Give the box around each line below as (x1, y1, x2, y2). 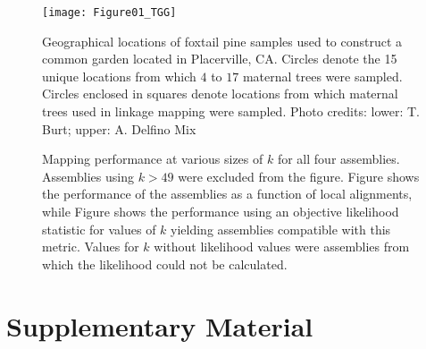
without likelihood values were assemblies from (154, 237, 410, 256)
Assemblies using (42, 166, 134, 185)
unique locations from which (42, 66, 196, 85)
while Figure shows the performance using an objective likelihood (42, 202, 399, 220)
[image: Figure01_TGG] (42, 6, 177, 19)
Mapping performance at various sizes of (42, 149, 263, 168)
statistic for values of (42, 219, 156, 238)
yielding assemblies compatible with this (171, 219, 391, 238)
